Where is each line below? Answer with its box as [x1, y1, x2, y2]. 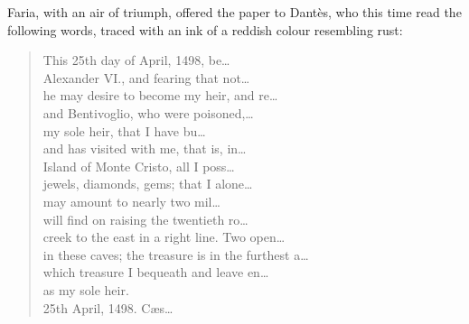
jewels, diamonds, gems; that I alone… [42, 174, 253, 193]
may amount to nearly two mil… [42, 191, 220, 210]
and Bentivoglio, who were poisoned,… [42, 103, 254, 122]
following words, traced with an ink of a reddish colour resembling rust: [7, 20, 403, 39]
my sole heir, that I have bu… [42, 121, 206, 140]
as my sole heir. [42, 280, 129, 299]
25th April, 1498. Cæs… [42, 298, 174, 317]
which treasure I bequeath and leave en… [42, 263, 269, 282]
